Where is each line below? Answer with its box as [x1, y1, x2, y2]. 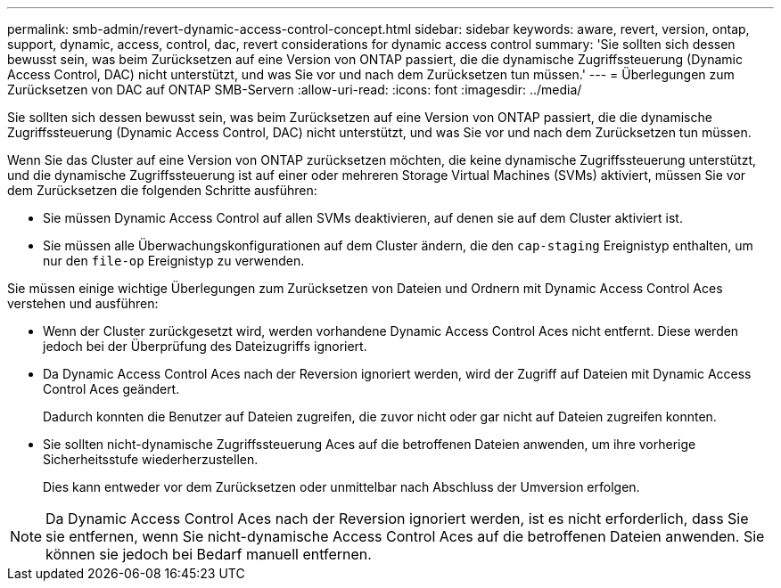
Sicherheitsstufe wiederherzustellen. [43, 452, 259, 467]
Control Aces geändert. [43, 381, 180, 396]
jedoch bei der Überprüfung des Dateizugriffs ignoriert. [43, 339, 367, 354]
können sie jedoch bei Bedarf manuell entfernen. [45, 545, 372, 563]
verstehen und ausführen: [7, 296, 159, 311]
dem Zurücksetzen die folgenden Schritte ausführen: [7, 183, 317, 198]
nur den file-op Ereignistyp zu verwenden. [43, 253, 305, 268]
